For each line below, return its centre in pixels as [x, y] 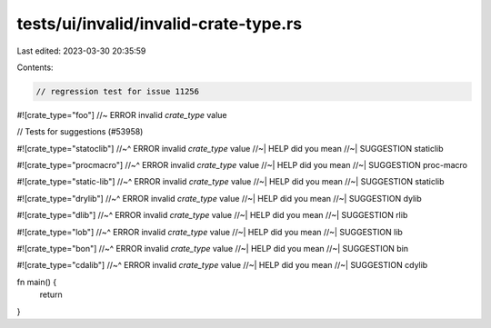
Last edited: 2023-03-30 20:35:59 [81, 51]
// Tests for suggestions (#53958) [80, 132]
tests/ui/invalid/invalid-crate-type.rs [160, 24]
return [51, 294]
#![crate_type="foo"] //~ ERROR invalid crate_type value [122, 114]
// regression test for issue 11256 [118, 91]
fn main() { [37, 282]
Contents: [35, 67]
